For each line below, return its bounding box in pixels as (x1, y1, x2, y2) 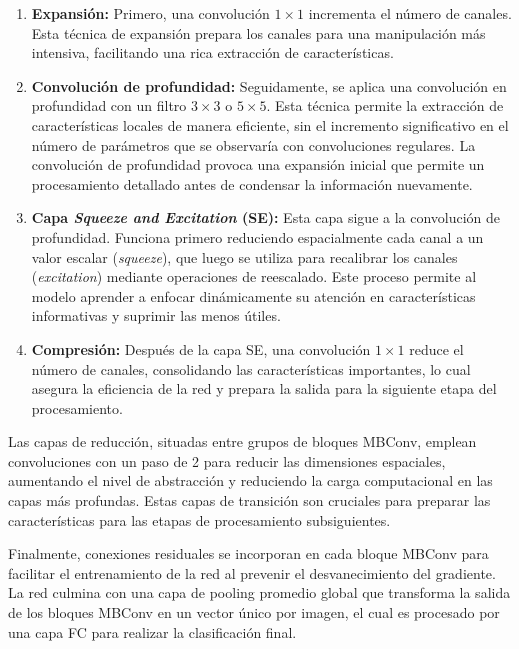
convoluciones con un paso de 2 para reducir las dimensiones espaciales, (8, 450, 446, 471)
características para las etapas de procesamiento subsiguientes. (8, 509, 391, 530)
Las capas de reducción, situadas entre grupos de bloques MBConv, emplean (8, 431, 477, 452)
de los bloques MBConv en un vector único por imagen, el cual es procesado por (8, 602, 500, 623)
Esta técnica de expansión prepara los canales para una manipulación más (31, 22, 486, 43)
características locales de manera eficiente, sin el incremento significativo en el (31, 114, 509, 135)
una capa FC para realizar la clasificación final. (8, 621, 297, 642)
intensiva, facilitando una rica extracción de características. (31, 42, 394, 63)
